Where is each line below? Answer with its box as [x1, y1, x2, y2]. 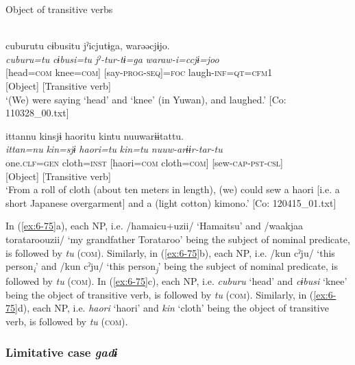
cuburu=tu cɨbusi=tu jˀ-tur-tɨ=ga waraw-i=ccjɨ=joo [5, 51, 219, 66]
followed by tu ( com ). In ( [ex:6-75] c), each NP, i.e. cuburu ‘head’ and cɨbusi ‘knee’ [5, 274, 347, 288]
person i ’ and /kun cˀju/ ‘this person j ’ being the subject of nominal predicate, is [5, 259, 338, 275]
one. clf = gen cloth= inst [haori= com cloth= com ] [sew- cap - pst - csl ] [5, 155, 284, 169]
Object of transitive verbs [5, 2, 113, 16]
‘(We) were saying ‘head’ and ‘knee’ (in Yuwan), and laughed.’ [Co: [5, 92, 286, 106]
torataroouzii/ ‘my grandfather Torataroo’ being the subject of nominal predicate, [5, 231, 350, 246]
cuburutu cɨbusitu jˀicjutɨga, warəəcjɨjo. [5, 38, 170, 53]
